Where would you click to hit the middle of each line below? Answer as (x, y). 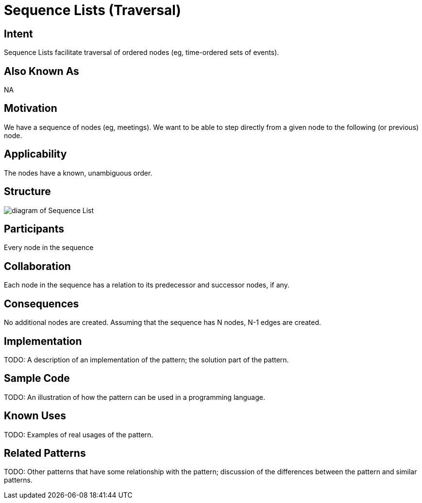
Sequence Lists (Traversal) (93, 10)
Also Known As (42, 71)
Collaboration (37, 266)
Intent (18, 34)
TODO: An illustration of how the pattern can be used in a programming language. (135, 397)
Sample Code (37, 378)
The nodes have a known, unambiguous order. (78, 173)
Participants (34, 229)
